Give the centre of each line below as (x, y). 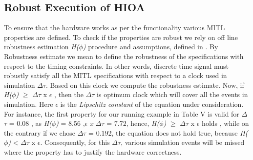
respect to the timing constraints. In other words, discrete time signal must (116, 66)
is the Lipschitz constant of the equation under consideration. (152, 104)
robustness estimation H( (42, 47)
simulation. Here (29, 104)
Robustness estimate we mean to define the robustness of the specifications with (124, 56)
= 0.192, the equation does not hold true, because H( (168, 132)
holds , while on (225, 123)
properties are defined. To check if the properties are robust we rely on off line (121, 37)
